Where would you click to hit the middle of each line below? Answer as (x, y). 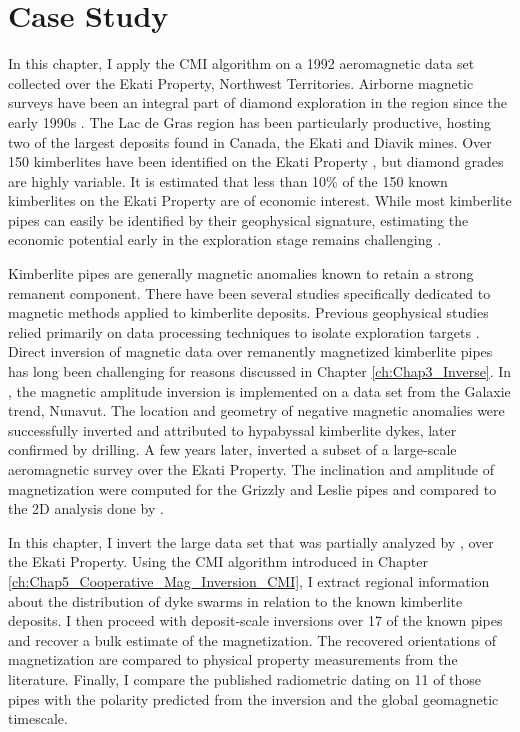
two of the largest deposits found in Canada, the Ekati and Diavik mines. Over (250, 141)
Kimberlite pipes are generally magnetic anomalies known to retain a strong (241, 273)
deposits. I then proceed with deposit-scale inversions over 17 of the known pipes (255, 620)
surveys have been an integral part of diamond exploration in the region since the (257, 102)
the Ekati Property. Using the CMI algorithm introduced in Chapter (218, 561)
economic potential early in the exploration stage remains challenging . (225, 239)
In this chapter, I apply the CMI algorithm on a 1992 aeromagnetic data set (241, 63)
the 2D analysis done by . (86, 508)
